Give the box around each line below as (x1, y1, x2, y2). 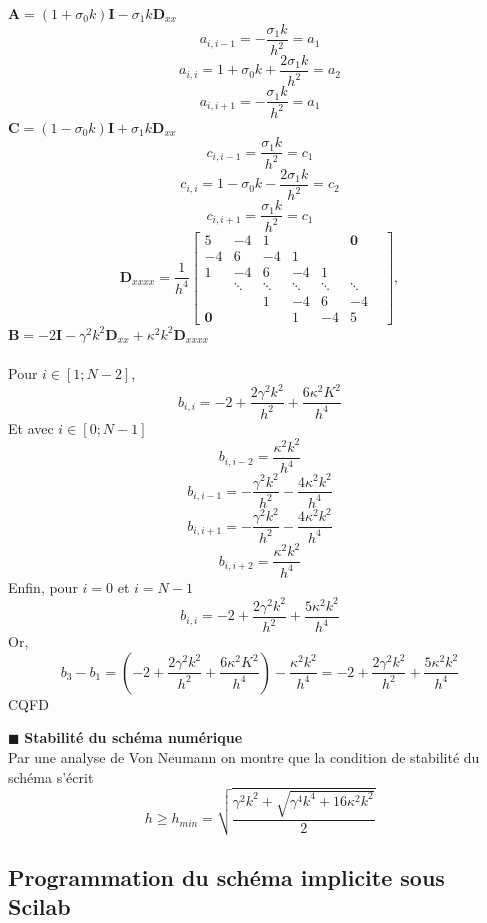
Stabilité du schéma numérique (24, 727, 243, 748)
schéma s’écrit (8, 766, 94, 787)
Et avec (8, 417, 54, 438)
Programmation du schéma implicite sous (8, 861, 445, 892)
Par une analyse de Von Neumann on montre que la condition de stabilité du (8, 747, 480, 767)
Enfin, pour (8, 576, 78, 597)
